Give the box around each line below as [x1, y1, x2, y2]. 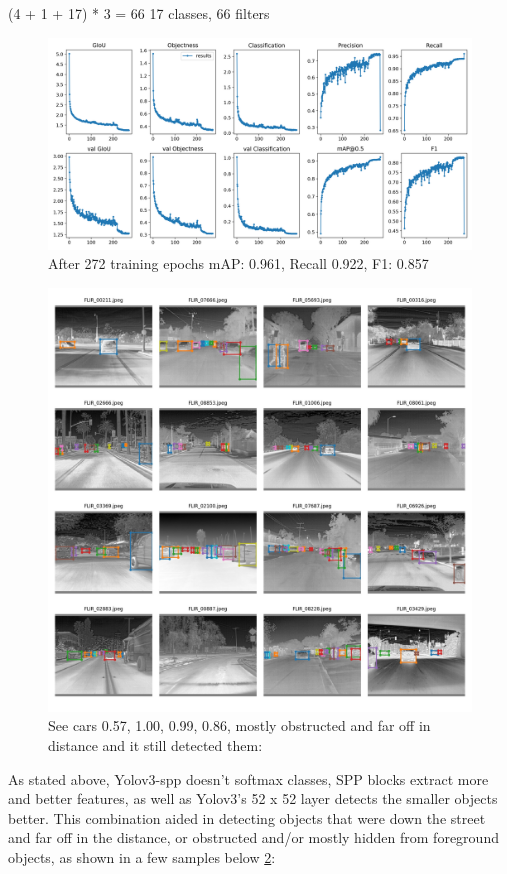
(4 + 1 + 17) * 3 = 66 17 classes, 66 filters [8, 3, 270, 23]
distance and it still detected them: [48, 734, 263, 755]
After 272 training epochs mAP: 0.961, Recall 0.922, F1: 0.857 [48, 253, 429, 274]
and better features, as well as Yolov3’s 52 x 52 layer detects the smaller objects [8, 788, 498, 809]
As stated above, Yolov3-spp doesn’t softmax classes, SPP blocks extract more [8, 768, 489, 789]
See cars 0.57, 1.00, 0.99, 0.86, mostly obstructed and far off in [48, 715, 431, 736]
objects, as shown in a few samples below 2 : [8, 846, 276, 867]
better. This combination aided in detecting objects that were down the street [8, 807, 486, 828]
